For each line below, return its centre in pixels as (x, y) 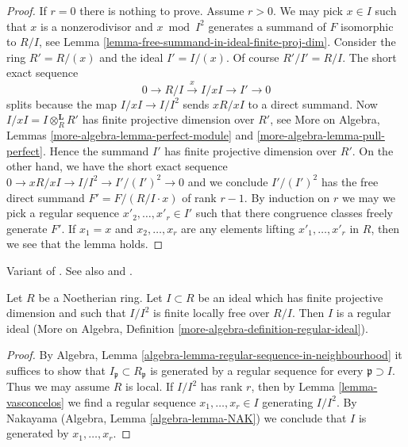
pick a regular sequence (63, 213)
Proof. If (27, 10)
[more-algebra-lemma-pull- (321, 135)
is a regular (364, 313)
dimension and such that (66, 313)
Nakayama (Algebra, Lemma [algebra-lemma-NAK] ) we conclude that (177, 417)
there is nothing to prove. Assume (162, 10)
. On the (373, 150)
